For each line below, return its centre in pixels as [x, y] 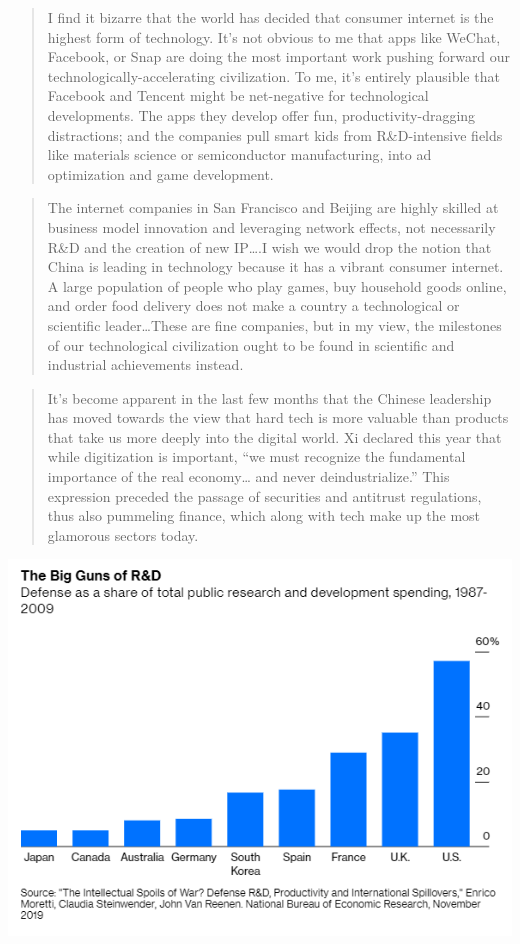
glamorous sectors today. [123, 534]
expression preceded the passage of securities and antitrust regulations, [264, 495]
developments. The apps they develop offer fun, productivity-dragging [261, 114]
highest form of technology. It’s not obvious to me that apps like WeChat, [274, 36]
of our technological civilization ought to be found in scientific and [251, 344]
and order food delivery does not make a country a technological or [253, 305]
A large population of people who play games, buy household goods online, [277, 285]
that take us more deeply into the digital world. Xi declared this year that [274, 436]
